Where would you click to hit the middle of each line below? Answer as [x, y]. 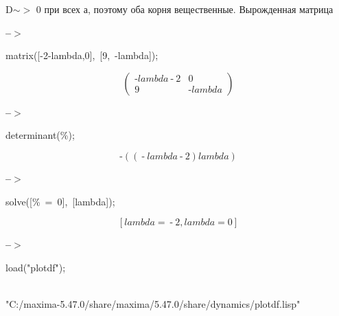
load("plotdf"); [36, 267]
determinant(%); [40, 135]
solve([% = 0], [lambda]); [60, 201]
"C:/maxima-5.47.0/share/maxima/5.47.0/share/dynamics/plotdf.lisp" [153, 303]
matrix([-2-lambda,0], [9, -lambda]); [82, 55]
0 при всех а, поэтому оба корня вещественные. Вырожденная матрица [185, 9]
